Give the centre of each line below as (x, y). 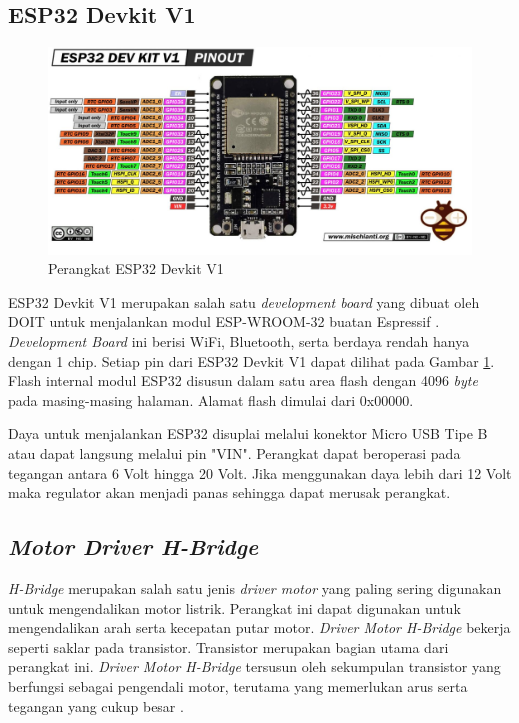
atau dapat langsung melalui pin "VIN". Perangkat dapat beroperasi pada (234, 452)
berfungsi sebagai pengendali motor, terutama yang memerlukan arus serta (238, 685)
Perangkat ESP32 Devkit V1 (136, 268)
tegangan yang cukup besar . (96, 705)
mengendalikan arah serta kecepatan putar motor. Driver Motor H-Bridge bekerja (259, 627)
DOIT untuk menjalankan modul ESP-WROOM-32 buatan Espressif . (224, 321)
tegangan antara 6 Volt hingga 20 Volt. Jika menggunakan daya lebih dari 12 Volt (260, 472)
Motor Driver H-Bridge (133, 546)
